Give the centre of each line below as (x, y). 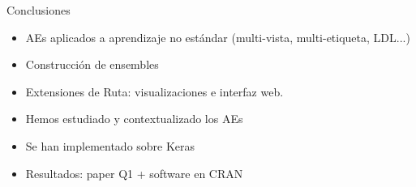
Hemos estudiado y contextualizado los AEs (134, 119)
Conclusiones (39, 10)
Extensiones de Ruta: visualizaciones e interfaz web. (154, 91)
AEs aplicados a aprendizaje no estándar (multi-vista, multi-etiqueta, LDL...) (218, 37)
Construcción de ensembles (92, 64)
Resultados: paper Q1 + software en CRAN (134, 173)
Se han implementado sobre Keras (110, 145)
